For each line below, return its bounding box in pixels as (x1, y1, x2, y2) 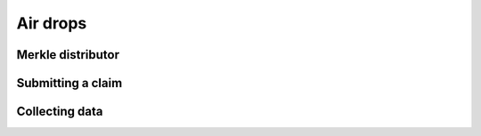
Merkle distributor (16, 47, 120, 62)
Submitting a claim (16, 76, 123, 91)
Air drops (16, 13, 87, 33)
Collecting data (16, 104, 103, 119)
